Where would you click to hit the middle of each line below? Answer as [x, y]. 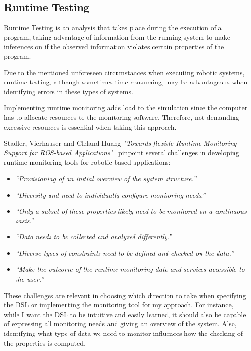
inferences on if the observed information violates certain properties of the [114, 46]
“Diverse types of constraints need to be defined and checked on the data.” [124, 253]
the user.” [30, 279]
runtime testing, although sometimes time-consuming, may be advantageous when [126, 82]
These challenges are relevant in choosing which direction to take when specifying [125, 295]
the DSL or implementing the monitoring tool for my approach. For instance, [119, 305]
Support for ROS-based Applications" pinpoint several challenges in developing [122, 152]
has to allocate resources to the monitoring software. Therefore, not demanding [122, 117]
